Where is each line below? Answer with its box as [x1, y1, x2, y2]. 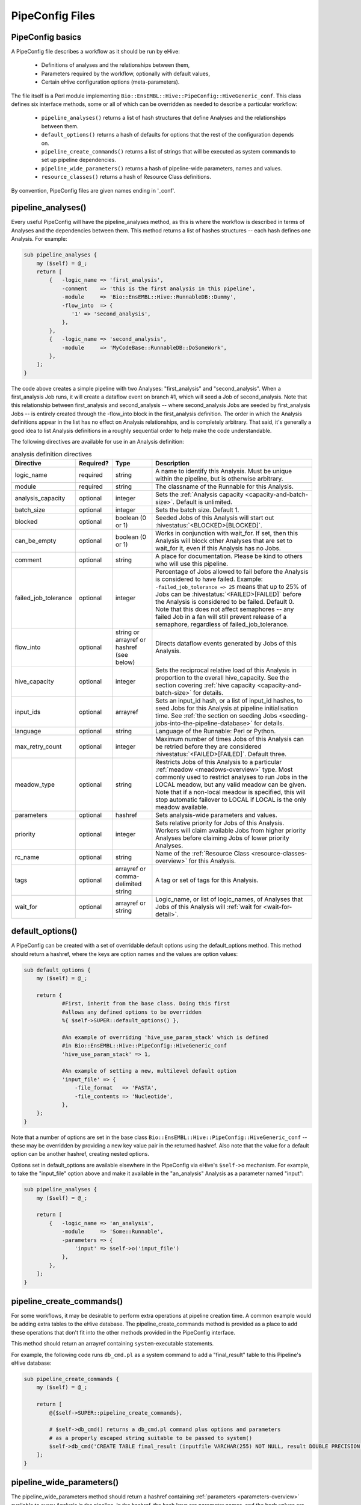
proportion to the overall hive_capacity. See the [155, 673, 289, 681]
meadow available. [155, 802, 209, 811]
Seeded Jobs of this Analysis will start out [155, 514, 274, 522]
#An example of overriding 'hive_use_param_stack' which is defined [61, 1034, 268, 1041]
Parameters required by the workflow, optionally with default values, [41, 70, 211, 77]
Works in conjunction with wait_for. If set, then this [155, 529, 298, 537]
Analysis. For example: [11, 235, 67, 243]
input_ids [14, 707, 41, 716]
